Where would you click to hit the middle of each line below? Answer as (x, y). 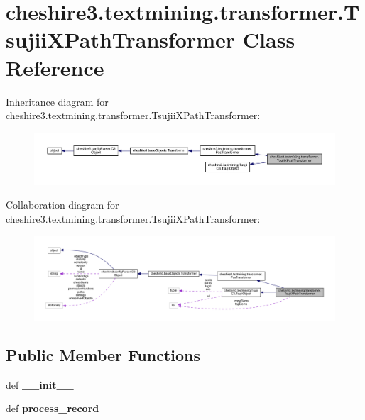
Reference (55, 67)
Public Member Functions (103, 354)
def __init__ (40, 384)
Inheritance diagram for (57, 101)
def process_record (53, 408)
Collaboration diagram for (62, 205)
